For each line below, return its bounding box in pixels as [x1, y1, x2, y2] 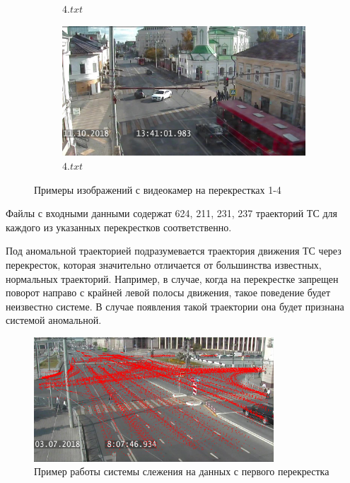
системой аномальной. [6, 313, 102, 327]
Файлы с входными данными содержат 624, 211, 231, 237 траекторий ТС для [6, 206, 337, 221]
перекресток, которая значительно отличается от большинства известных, [6, 257, 322, 272]
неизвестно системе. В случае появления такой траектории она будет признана [6, 298, 344, 313]
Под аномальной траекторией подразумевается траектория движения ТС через [6, 243, 342, 258]
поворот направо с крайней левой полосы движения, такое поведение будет [6, 285, 331, 300]
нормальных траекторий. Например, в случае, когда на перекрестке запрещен [6, 271, 339, 286]
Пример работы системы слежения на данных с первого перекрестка [34, 464, 329, 479]
